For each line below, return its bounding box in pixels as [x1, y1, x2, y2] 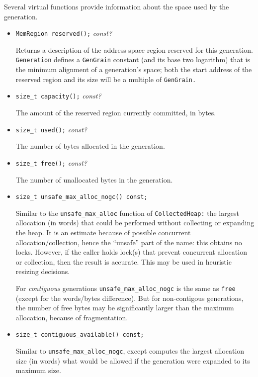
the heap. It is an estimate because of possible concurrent [15, 227, 191, 237]
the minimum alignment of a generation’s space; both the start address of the [15, 64, 252, 75]
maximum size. [15, 365, 61, 376]
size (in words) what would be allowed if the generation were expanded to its [15, 355, 250, 366]
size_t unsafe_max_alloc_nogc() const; [15, 193, 148, 201]
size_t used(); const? [15, 124, 87, 134]
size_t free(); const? [15, 157, 87, 168]
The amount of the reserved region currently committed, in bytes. [15, 107, 216, 117]
